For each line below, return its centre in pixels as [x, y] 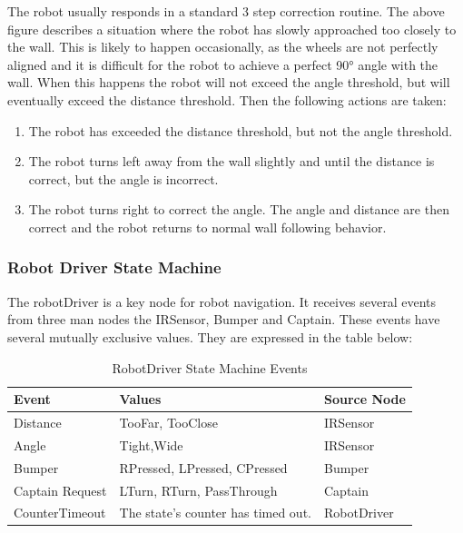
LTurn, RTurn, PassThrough [198, 490]
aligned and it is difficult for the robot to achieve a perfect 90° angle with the [223, 64]
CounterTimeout [60, 513]
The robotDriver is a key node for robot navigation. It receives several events [222, 301]
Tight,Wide [151, 444]
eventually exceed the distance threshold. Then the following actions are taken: [227, 99]
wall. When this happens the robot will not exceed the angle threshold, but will [229, 82]
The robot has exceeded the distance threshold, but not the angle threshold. [241, 130]
